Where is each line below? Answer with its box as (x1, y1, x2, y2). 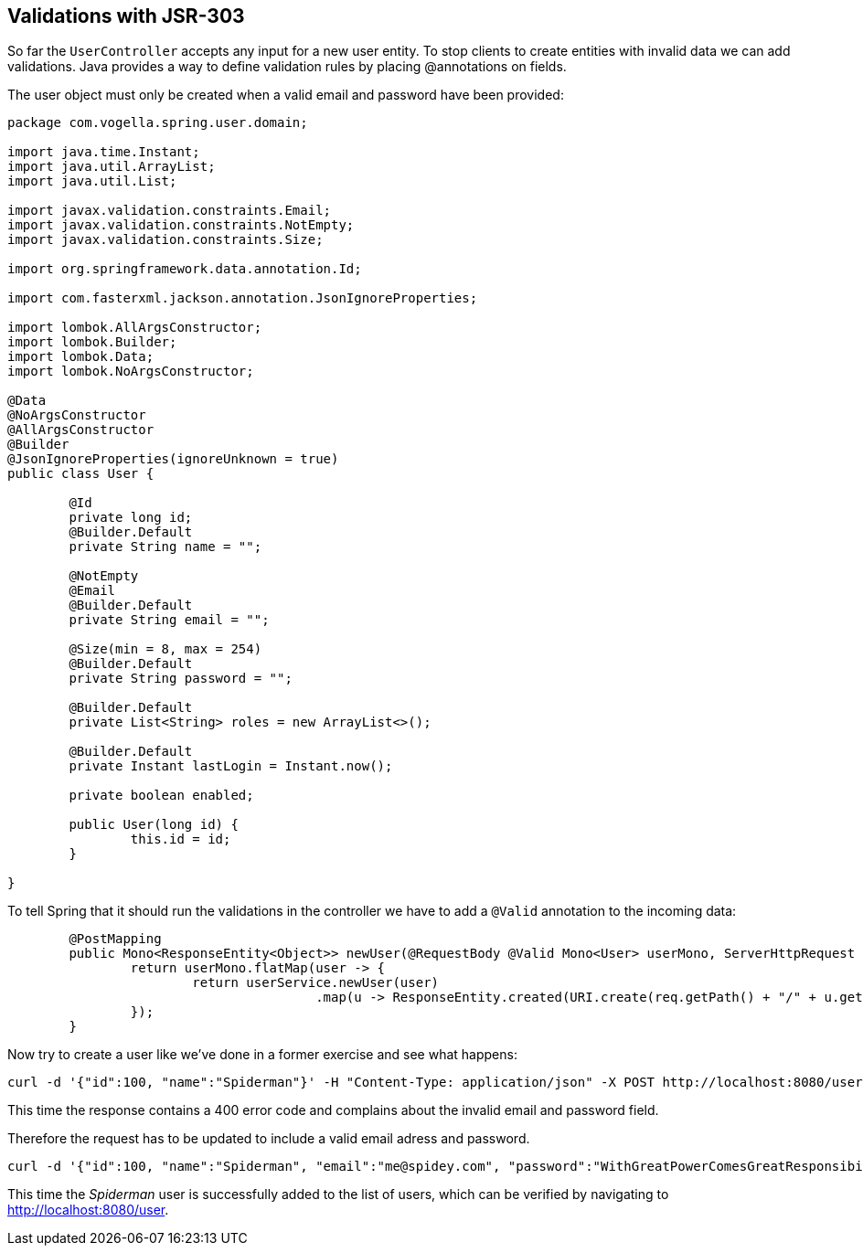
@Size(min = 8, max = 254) (69, 642, 262, 657)
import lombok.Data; (7, 349, 154, 365)
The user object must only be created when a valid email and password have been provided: (7, 87, 564, 103)
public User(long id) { (69, 817, 239, 833)
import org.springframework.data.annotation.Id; (7, 261, 362, 277)
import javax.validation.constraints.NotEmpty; (7, 218, 355, 233)
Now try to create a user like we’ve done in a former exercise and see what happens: (7, 1046, 517, 1063)
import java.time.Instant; (7, 144, 200, 160)
